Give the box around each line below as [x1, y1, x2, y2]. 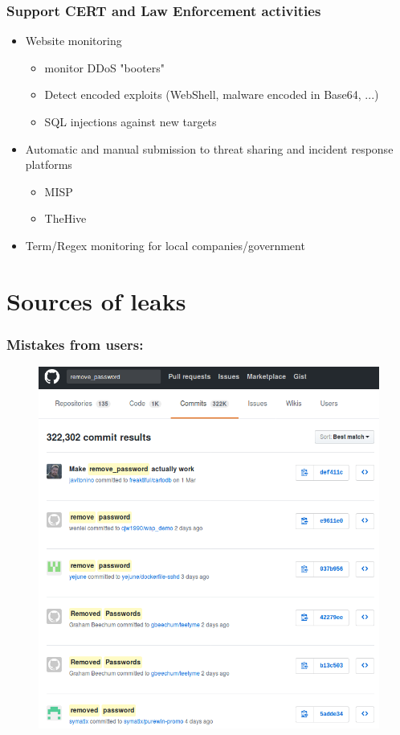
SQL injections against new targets [44, 113, 217, 129]
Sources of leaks [6, 284, 186, 317]
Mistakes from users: [6, 334, 144, 354]
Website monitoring [25, 32, 122, 49]
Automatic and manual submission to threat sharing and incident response [25, 140, 394, 157]
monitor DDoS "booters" [44, 59, 165, 76]
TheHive [44, 210, 87, 227]
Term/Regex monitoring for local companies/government [25, 236, 305, 253]
